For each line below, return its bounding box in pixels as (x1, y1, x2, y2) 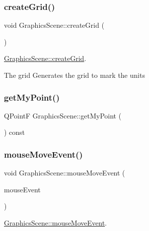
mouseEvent (4, 184, 41, 194)
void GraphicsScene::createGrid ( (4, 20, 104, 30)
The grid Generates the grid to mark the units (4, 70, 145, 80)
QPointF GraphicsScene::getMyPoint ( (4, 110, 122, 120)
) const (4, 127, 25, 137)
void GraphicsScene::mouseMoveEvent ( (4, 168, 125, 178)
